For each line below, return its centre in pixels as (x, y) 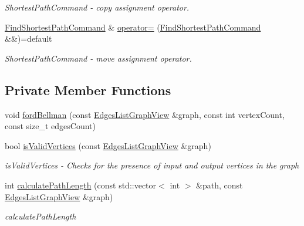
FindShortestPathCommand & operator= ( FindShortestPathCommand (133, 27)
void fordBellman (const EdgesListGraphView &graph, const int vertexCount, (145, 114)
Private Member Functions (88, 90)
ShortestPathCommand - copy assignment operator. (97, 7)
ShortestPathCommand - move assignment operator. (98, 58)
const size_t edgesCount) (50, 126)
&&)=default (28, 38)
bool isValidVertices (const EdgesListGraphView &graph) (108, 145)
